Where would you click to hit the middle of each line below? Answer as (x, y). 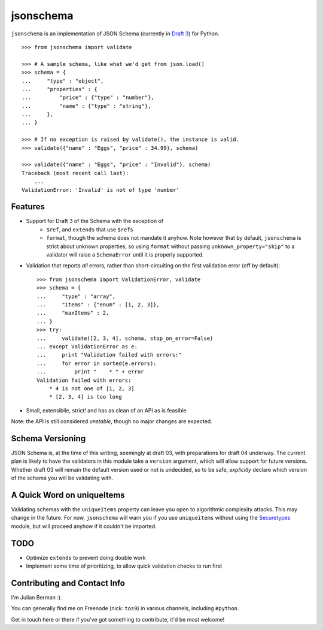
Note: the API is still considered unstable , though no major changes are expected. (112, 421)
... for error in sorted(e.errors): (97, 363)
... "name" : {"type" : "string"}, (86, 106)
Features (28, 207)
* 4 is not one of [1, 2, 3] (92, 388)
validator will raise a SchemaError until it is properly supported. (125, 255)
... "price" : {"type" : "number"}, (88, 98)
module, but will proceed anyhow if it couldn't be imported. (84, 526)
